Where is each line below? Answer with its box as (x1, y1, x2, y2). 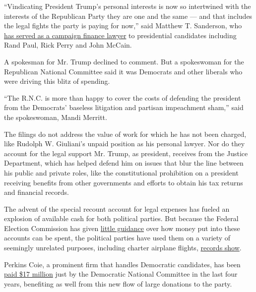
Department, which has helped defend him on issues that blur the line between (4, 158, 244, 168)
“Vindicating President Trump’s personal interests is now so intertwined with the (4, 1, 251, 11)
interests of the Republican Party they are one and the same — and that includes (4, 10, 253, 21)
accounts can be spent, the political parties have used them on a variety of (4, 233, 231, 243)
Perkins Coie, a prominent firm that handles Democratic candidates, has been (4, 259, 241, 269)
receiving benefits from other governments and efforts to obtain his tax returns (4, 177, 243, 187)
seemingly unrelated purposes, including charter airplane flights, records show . (4, 242, 242, 253)
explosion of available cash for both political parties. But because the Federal (4, 213, 239, 224)
